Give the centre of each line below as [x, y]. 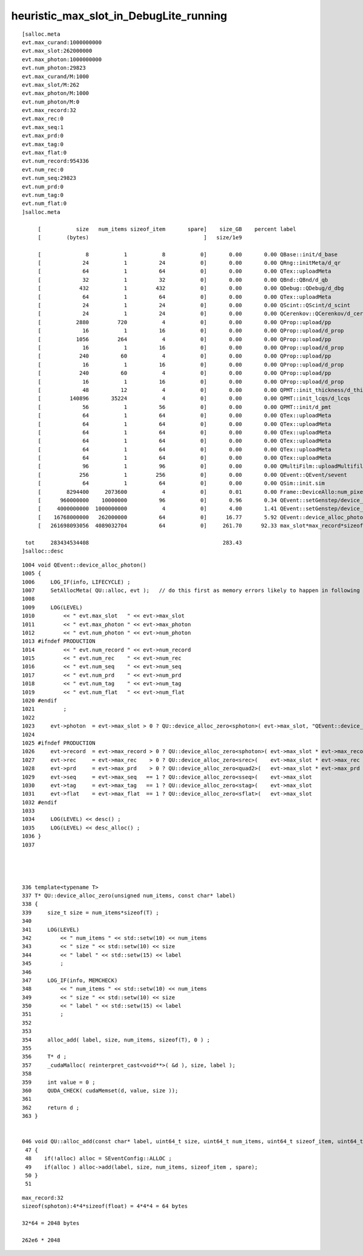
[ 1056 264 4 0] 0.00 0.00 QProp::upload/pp [185, 339]
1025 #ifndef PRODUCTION [59, 743]
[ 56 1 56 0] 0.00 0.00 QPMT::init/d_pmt [185, 407]
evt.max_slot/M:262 [51, 85]
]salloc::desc [43, 551]
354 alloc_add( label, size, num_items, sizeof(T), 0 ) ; [116, 1040]
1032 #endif [40, 802]
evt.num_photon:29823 [54, 68]
